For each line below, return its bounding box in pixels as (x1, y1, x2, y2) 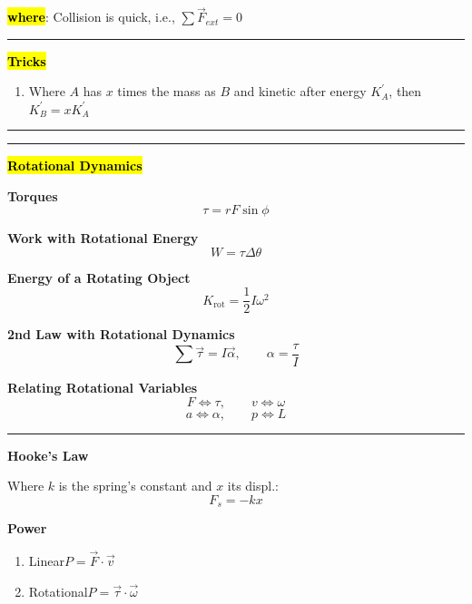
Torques (7, 186, 58, 205)
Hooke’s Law (7, 445, 89, 464)
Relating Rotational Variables (7, 378, 198, 397)
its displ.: (227, 476, 279, 495)
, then (388, 82, 422, 101)
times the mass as (117, 82, 216, 101)
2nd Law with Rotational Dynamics (7, 325, 235, 344)
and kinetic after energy (233, 82, 367, 101)
